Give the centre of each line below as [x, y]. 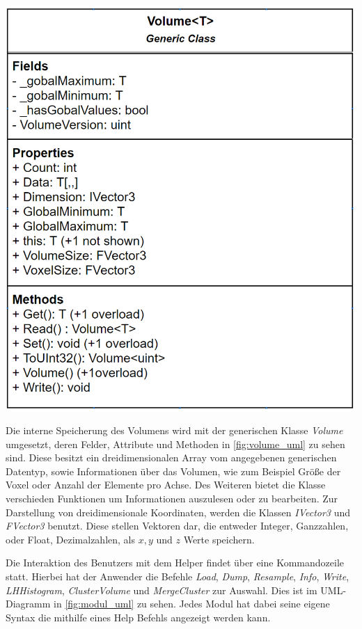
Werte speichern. [219, 539]
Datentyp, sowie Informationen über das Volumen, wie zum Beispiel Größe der [173, 471]
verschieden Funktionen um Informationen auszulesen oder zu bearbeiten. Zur [172, 499]
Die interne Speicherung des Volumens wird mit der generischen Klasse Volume [174, 430]
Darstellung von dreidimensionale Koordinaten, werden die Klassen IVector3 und [178, 512]
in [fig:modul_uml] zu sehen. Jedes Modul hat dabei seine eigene [192, 604]
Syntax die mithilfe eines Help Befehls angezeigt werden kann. [138, 617]
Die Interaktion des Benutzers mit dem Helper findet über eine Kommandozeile [175, 563]
